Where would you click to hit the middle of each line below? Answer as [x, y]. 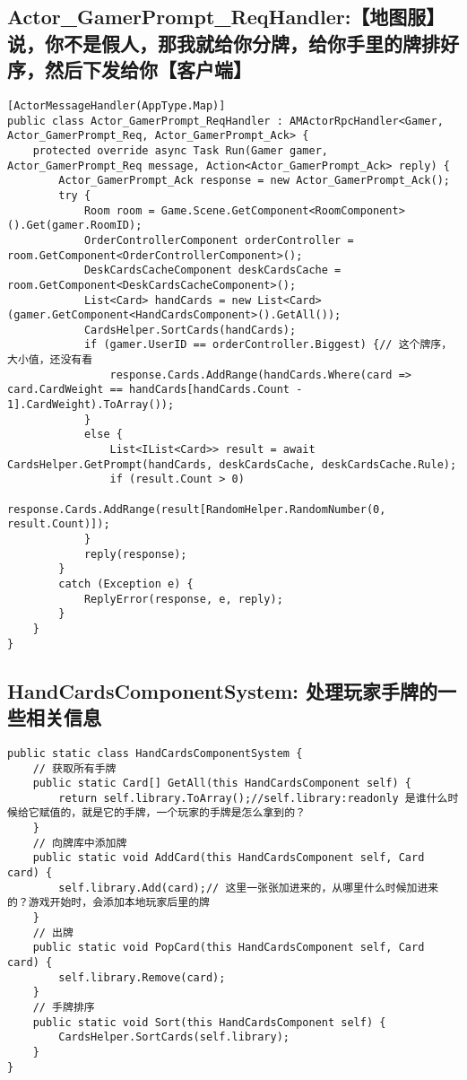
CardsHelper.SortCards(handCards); [190, 330]
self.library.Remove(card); [142, 977]
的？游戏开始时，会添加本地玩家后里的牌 [108, 903]
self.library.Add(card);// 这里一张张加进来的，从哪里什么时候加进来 [249, 888]
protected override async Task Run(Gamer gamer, [180, 150]
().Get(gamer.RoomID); [75, 226]
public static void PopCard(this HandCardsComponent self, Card [229, 948]
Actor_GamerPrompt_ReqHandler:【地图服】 [226, 17]
